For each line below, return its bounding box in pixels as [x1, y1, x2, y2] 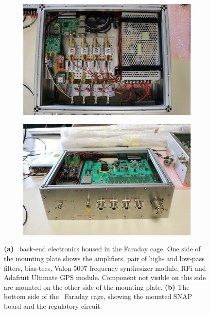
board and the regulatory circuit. [4, 300, 102, 311]
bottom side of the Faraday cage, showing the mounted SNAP [4, 291, 192, 301]
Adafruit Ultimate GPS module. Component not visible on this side [4, 272, 206, 282]
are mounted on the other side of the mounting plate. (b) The [4, 281, 190, 292]
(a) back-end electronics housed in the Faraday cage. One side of [4, 244, 201, 254]
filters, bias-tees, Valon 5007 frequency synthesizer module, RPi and [4, 263, 206, 273]
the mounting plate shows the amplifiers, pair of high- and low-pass [4, 253, 205, 263]
